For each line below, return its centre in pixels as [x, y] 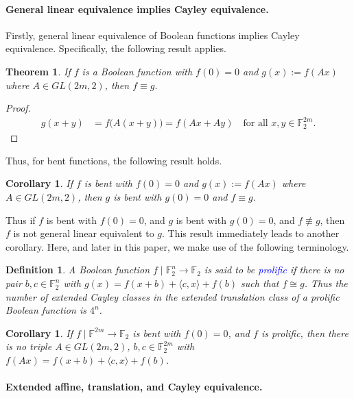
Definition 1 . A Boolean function [78, 270]
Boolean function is [46, 310]
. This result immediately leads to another [251, 233]
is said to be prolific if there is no [274, 270]
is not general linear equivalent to [84, 233]
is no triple [29, 346]
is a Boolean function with [137, 71]
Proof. [18, 108]
